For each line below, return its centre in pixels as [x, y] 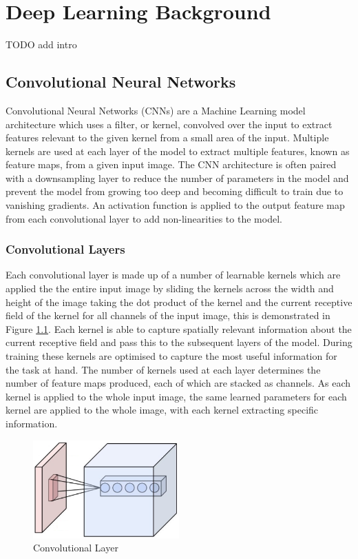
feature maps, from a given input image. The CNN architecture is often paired [171, 164]
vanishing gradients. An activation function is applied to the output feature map [175, 205]
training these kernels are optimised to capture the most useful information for [171, 356]
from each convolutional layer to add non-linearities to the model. [144, 218]
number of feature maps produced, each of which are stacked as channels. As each [178, 383]
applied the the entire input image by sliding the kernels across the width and [170, 288]
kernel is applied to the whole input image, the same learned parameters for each [176, 396]
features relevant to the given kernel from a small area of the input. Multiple [167, 138]
